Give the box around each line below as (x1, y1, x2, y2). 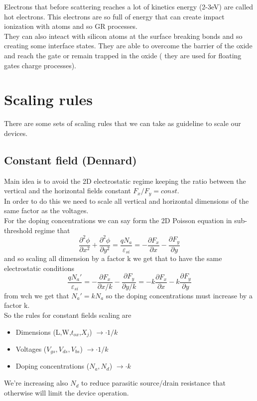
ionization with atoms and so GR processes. (4, 21, 137, 31)
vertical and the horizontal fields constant (4, 185, 131, 196)
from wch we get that (4, 290, 69, 300)
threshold (4, 225, 32, 235)
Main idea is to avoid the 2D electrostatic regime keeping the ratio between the (4, 175, 246, 186)
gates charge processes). (4, 60, 77, 70)
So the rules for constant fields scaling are (4, 309, 131, 320)
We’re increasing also (4, 378, 68, 388)
